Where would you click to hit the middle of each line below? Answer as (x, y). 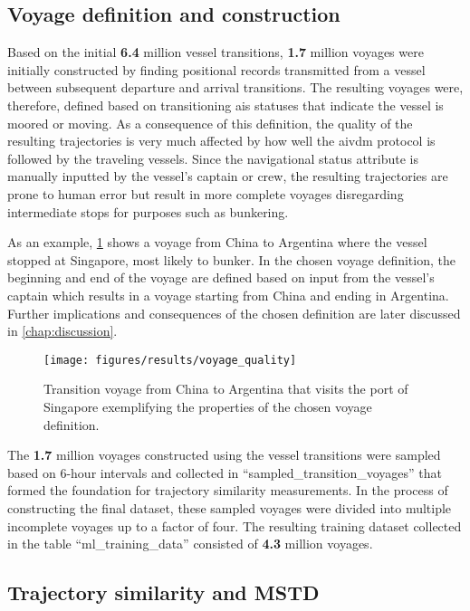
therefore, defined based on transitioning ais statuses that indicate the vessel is (225, 105)
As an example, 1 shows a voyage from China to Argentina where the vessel (217, 242)
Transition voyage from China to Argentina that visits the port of (226, 389)
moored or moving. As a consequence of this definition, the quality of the (210, 123)
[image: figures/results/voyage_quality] (170, 360)
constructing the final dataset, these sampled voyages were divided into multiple (230, 507)
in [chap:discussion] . (62, 331)
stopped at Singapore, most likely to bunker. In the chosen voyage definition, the (231, 259)
